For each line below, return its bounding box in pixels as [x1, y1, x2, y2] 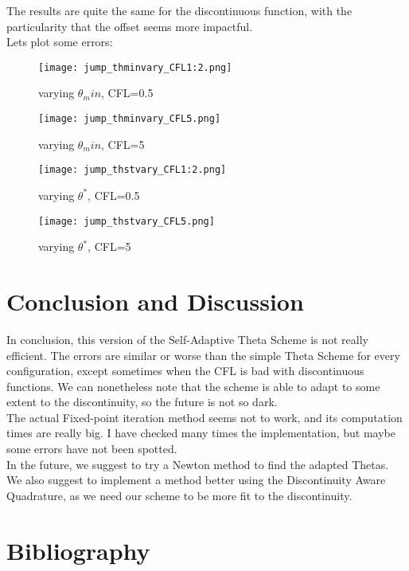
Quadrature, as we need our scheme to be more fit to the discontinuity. [6, 487, 353, 503]
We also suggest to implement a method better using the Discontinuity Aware [6, 471, 386, 488]
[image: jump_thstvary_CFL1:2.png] [38, 164, 227, 176]
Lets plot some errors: [6, 33, 113, 50]
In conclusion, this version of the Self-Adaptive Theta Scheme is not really [6, 330, 368, 347]
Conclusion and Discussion [6, 284, 304, 317]
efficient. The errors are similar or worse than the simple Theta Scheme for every [6, 346, 400, 363]
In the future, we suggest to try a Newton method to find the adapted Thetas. [6, 456, 389, 472]
